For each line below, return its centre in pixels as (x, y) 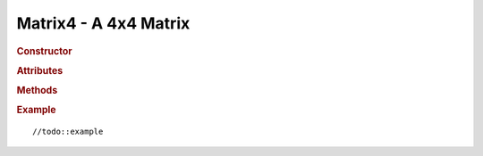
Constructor (44, 51)
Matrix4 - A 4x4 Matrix (103, 23)
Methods (37, 91)
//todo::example (68, 132)
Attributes (40, 70)
